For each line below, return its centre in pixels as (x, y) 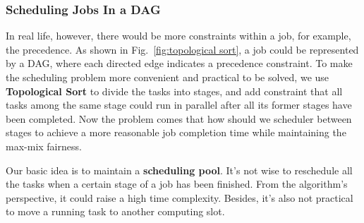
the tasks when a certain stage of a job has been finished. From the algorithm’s (177, 184)
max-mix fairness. (44, 146)
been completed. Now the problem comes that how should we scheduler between (179, 118)
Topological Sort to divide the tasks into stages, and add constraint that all (174, 91)
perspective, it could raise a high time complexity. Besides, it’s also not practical (180, 197)
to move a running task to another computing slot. (115, 211)
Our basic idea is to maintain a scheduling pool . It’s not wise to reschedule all (179, 170)
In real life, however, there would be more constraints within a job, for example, (178, 36)
